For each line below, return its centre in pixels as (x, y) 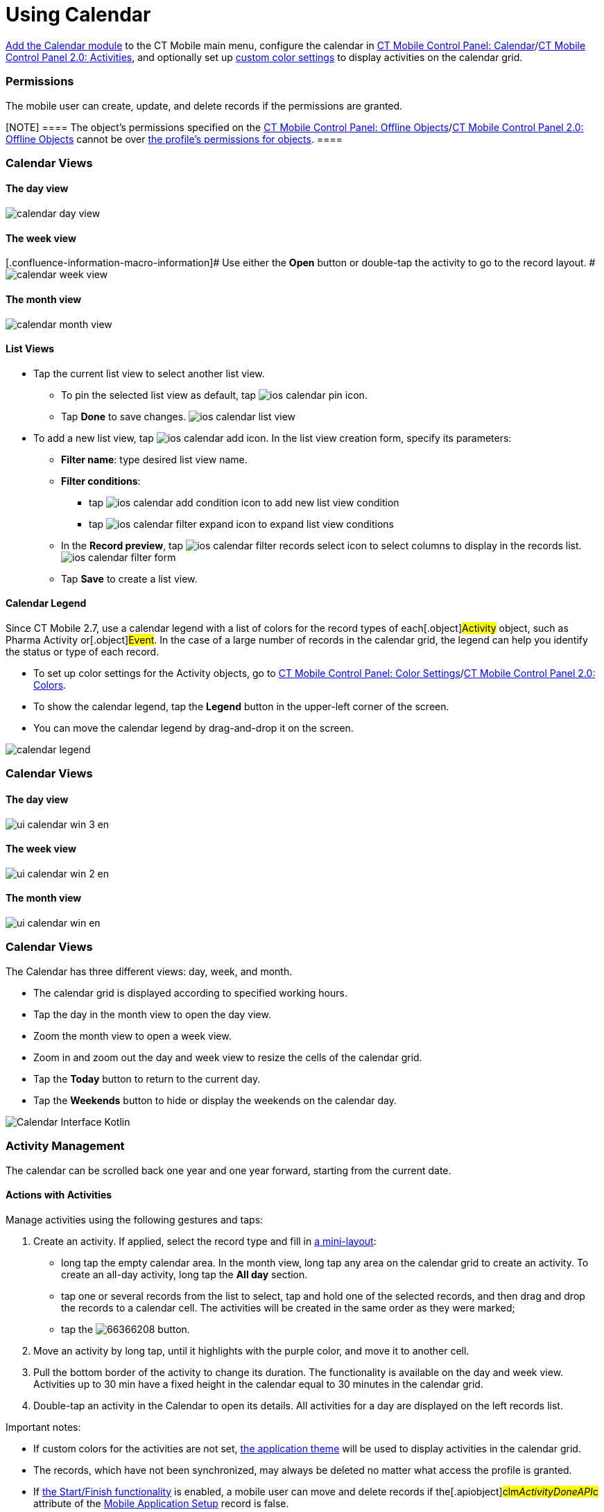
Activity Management (65, 1146)
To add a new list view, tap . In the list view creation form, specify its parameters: (273, 438)
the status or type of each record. (83, 651)
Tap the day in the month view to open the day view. (152, 1014)
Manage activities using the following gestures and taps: (135, 1219)
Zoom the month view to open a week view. (132, 1036)
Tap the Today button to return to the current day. (147, 1079)
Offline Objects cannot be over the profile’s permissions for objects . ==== (174, 139)
